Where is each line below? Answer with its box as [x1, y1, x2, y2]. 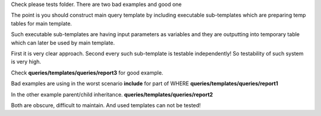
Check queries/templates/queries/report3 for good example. [11, 69, 163, 76]
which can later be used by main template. [11, 39, 115, 46]
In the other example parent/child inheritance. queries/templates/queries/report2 [11, 91, 213, 98]
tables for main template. [11, 20, 73, 27]
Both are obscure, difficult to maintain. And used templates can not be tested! [11, 101, 202, 109]
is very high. [11, 58, 42, 65]
